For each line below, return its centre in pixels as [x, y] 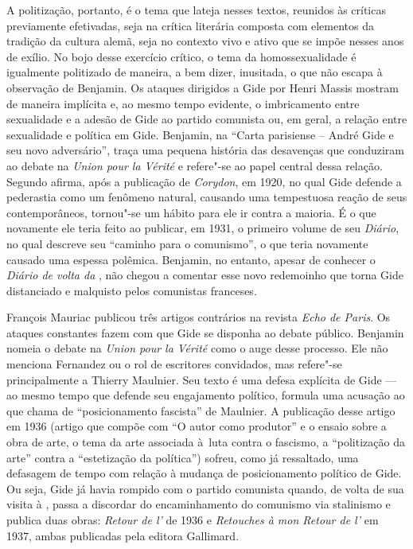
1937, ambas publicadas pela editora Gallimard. [123, 535]
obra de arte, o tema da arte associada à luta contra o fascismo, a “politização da [206, 442]
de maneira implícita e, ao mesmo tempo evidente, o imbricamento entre [183, 103]
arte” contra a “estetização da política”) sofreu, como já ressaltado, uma [183, 457]
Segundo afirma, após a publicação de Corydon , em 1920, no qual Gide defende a [204, 181]
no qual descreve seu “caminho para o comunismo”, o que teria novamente [187, 243]
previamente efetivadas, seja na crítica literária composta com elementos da [191, 25]
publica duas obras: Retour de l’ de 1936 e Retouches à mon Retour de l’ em [193, 520]
